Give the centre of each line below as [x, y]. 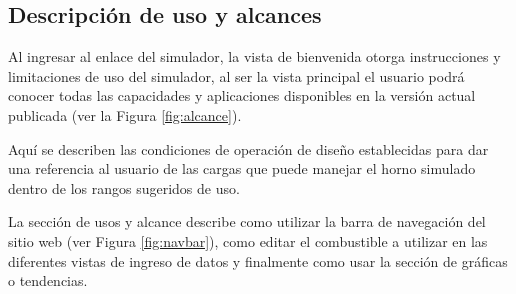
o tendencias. [48, 280]
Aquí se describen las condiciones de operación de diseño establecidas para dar [248, 148]
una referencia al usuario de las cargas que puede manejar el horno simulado [242, 168]
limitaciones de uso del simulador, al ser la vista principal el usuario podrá [236, 75]
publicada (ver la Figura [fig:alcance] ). [125, 114]
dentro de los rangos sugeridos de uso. [124, 187]
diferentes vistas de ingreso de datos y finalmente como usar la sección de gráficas [258, 260]
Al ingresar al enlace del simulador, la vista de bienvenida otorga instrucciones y [254, 56]
